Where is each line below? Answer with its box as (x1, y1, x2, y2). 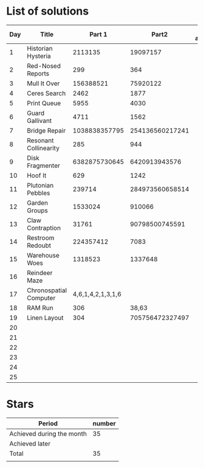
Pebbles (27, 189, 50, 197)
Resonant (27, 136, 54, 144)
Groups (27, 206, 49, 214)
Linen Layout (27, 313, 64, 322)
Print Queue (27, 99, 61, 107)
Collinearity (27, 144, 59, 152)
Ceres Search (27, 89, 66, 97)
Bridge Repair (27, 126, 66, 134)
